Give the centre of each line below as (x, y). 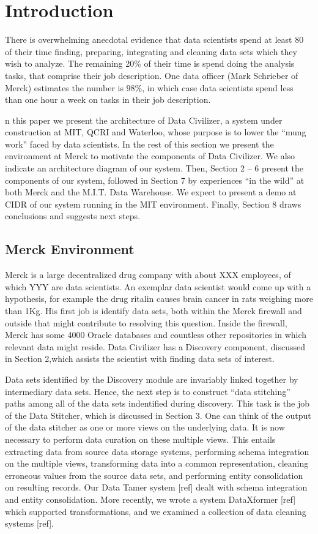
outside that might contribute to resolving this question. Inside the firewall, (146, 322)
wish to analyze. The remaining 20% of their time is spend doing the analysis (150, 63)
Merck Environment (70, 249)
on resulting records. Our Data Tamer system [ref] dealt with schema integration (156, 487)
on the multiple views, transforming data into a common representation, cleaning (157, 463)
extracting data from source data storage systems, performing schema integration (157, 451)
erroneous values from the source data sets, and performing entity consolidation (154, 475)
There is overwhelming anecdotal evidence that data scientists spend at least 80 (154, 39)
